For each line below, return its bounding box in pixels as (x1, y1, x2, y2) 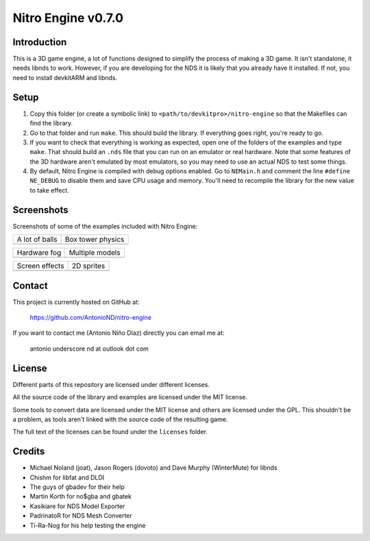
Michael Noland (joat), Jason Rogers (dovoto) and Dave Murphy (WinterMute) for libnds (29, 464, 277, 472)
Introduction (12, 36, 67, 48)
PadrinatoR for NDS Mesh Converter (29, 512, 133, 520)
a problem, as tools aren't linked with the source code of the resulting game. (12, 415, 228, 423)
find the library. (29, 119, 73, 127)
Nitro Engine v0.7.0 (12, 10, 123, 25)
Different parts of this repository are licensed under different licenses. (12, 380, 210, 388)
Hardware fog (16, 248, 62, 257)
